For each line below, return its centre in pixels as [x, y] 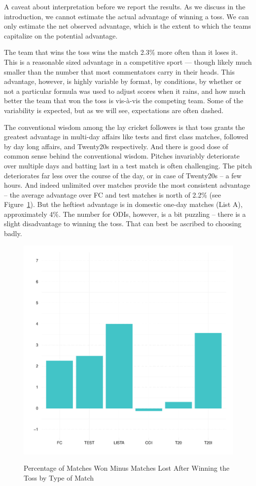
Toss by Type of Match [59, 477]
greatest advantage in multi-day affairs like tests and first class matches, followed [126, 137]
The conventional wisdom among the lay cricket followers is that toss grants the [125, 127]
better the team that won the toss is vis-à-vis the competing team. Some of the [124, 101]
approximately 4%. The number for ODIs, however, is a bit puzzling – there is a [125, 214]
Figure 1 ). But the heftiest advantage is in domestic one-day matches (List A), [123, 204]
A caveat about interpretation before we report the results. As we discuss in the [125, 6]
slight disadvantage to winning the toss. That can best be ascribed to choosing [123, 223]
